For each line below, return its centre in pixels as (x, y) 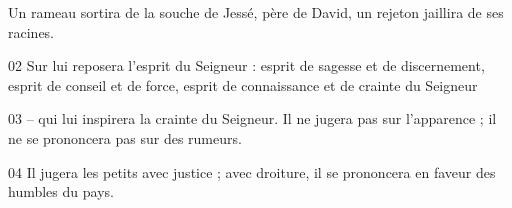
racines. (31, 31)
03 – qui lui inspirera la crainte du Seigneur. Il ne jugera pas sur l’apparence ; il (252, 118)
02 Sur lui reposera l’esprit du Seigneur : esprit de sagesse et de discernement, (246, 65)
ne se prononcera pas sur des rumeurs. (125, 137)
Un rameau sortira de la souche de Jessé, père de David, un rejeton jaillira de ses (256, 12)
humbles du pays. (61, 191)
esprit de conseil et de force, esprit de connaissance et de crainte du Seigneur (243, 84)
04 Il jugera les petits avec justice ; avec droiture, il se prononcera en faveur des (252, 171)
